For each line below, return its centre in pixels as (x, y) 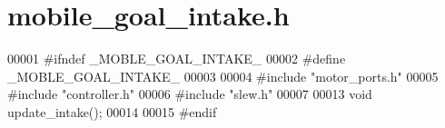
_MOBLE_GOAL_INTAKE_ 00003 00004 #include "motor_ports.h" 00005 (223, 76)
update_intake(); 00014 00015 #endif (112, 111)
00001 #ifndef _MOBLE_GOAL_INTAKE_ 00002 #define (177, 59)
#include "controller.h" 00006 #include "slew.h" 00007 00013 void (190, 94)
